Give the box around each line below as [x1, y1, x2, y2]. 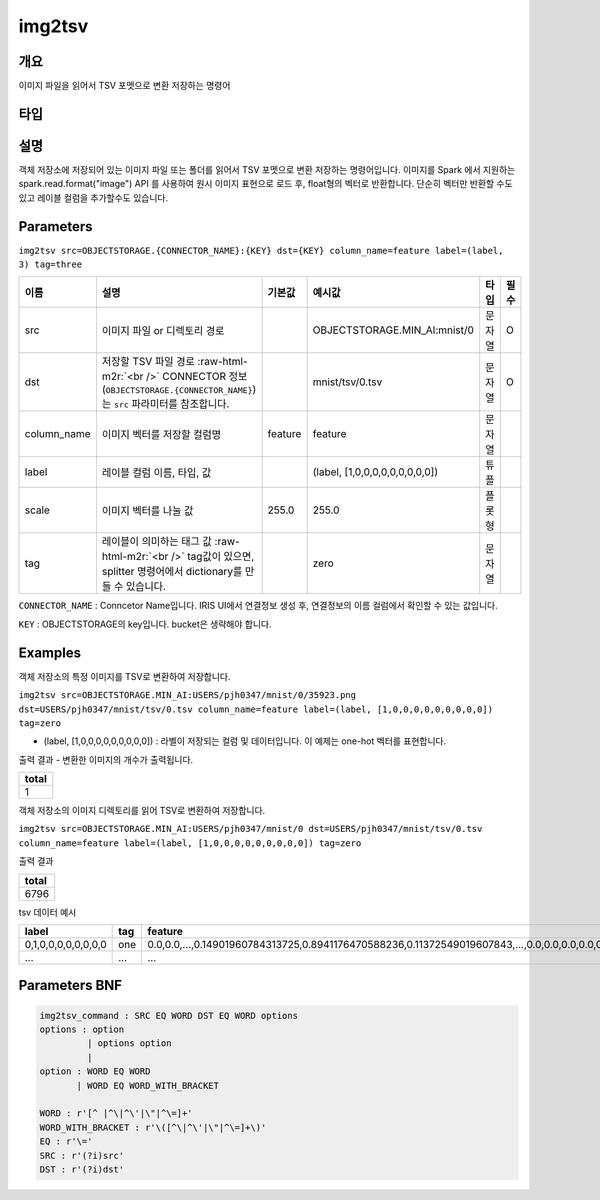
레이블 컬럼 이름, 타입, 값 [101, 466, 212, 480]
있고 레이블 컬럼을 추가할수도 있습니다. [18, 191, 169, 204]
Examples [18, 644, 82, 661]
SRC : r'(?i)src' [39, 1150, 125, 1161]
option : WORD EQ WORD [39, 1066, 151, 1077]
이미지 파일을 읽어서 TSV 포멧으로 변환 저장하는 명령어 [18, 80, 231, 92]
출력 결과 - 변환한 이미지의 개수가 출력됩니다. [18, 753, 194, 765]
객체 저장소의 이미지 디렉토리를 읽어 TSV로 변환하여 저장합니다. [18, 805, 266, 817]
